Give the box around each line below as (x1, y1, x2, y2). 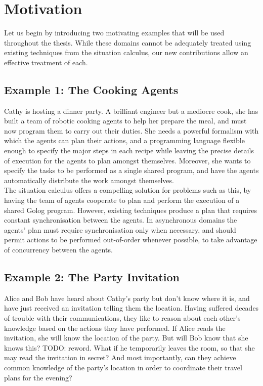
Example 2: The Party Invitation (4, 269, 180, 284)
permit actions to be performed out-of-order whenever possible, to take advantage (4, 234, 257, 245)
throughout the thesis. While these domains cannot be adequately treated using (4, 37, 251, 48)
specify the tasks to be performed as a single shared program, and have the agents (4, 165, 259, 176)
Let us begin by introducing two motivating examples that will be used (4, 27, 225, 38)
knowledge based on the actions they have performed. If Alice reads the (4, 322, 226, 333)
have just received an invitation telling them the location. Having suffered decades (4, 303, 259, 313)
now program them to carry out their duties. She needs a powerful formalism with (4, 125, 259, 136)
